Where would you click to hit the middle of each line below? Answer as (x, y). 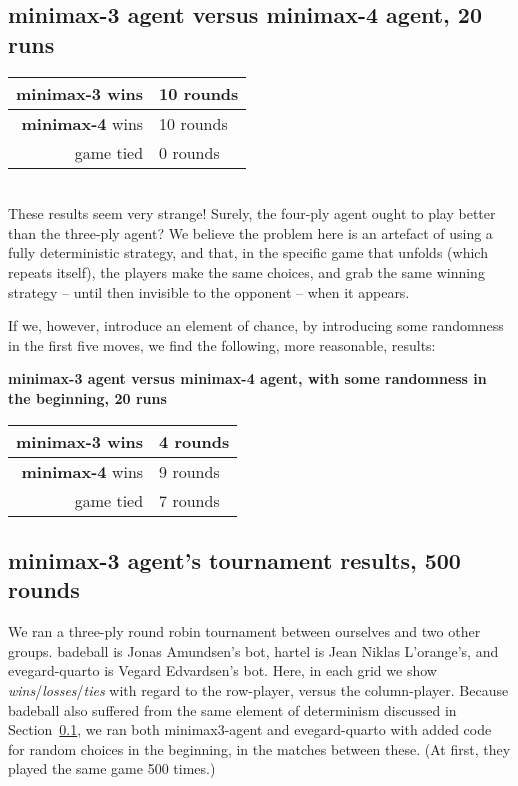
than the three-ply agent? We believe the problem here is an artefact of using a (250, 232)
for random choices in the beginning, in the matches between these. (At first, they (259, 748)
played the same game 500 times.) (112, 768)
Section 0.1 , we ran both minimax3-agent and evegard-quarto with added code (250, 729)
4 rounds (194, 441)
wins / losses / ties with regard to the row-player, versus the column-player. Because (258, 689)
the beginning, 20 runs (87, 397)
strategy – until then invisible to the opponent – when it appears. (209, 291)
